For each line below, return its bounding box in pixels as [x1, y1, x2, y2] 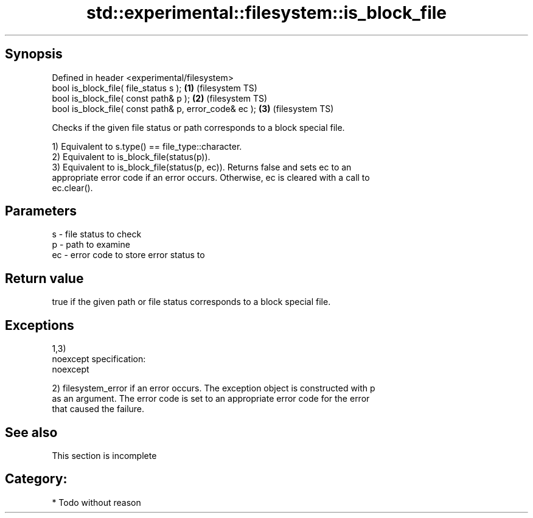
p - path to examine [52, 239, 130, 250]
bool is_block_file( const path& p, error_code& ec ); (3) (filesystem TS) [52, 103, 334, 114]
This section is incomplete [52, 450, 157, 461]
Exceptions [5, 317, 74, 333]
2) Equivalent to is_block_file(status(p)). [52, 151, 211, 162]
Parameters [5, 203, 77, 219]
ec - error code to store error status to [52, 250, 205, 261]
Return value [5, 270, 84, 286]
